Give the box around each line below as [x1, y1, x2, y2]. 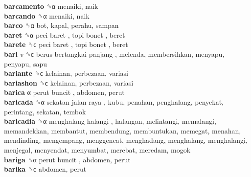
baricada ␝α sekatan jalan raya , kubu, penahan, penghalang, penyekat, [4, 96, 224, 107]
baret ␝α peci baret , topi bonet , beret [4, 29, 125, 40]
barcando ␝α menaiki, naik [4, 10, 90, 21]
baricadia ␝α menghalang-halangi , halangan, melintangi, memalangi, [4, 116, 216, 126]
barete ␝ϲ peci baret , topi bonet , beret [4, 39, 128, 49]
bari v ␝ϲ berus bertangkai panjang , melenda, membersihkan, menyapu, [4, 48, 225, 59]
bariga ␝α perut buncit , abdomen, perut [4, 154, 131, 164]
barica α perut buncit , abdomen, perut [4, 87, 125, 97]
